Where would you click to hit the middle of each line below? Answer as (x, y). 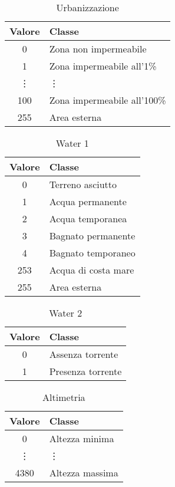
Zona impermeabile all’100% (108, 100)
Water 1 (72, 143)
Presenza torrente (85, 371)
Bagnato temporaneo (92, 253)
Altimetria (64, 397)
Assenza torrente (84, 354)
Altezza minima (82, 438)
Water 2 (66, 313)
